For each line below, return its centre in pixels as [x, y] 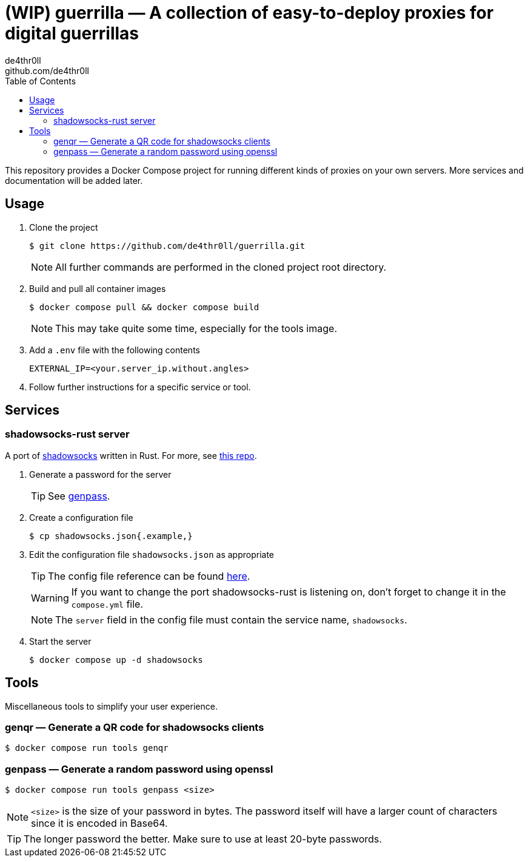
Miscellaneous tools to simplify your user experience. [111, 706]
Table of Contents [41, 81]
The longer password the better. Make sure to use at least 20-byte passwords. [203, 839]
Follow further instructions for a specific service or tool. [140, 387]
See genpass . [79, 496]
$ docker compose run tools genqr [87, 748]
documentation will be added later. [74, 180]
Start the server [60, 641]
